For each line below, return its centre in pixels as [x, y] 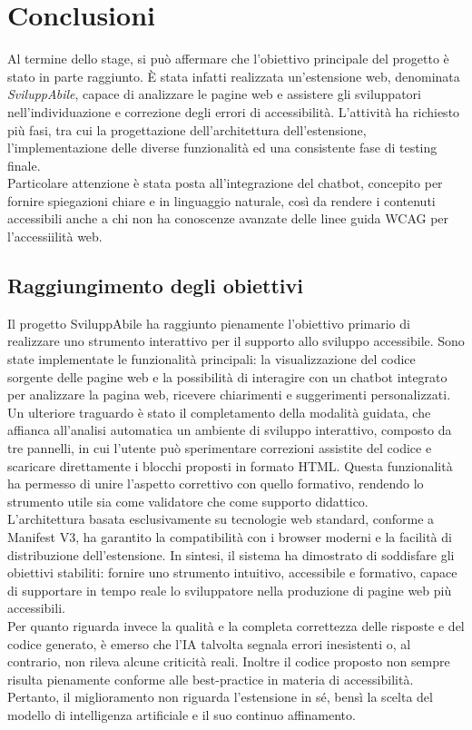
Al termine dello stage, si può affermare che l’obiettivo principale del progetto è [228, 59]
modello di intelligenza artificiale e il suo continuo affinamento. [182, 714]
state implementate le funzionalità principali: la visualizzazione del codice [211, 359]
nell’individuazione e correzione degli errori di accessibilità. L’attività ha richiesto [234, 111]
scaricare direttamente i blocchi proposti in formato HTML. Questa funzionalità [230, 465]
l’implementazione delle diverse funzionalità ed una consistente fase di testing [222, 148]
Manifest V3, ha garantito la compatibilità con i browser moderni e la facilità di [230, 536]
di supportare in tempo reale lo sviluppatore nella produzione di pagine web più [230, 590]
